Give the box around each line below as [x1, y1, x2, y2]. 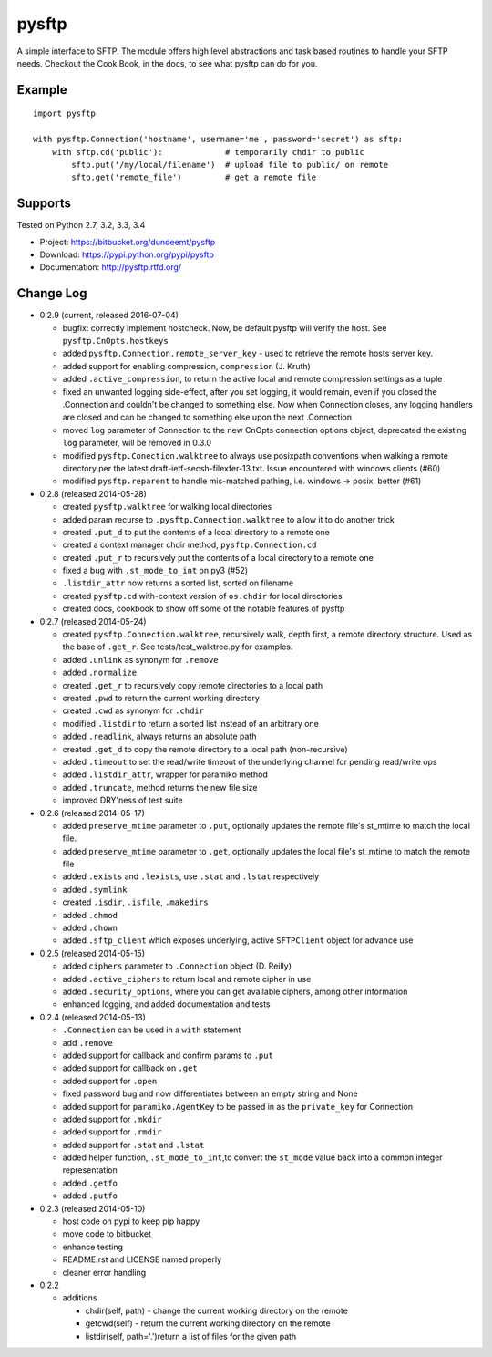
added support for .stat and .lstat [62, 1139, 205, 1150]
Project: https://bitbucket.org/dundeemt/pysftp [39, 236, 216, 247]
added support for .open [62, 1075, 158, 1086]
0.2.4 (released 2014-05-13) [39, 1011, 146, 1022]
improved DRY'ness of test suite [62, 794, 183, 806]
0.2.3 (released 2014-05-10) [39, 1203, 146, 1214]
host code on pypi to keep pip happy [62, 1216, 200, 1227]
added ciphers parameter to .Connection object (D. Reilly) [62, 960, 292, 971]
